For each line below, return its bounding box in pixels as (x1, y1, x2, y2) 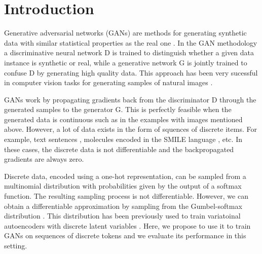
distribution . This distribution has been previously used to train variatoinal (4, 210, 241, 221)
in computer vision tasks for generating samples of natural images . (4, 77, 213, 88)
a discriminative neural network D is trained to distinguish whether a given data (4, 47, 254, 58)
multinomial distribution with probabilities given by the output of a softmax (4, 180, 242, 191)
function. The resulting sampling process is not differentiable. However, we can (4, 191, 248, 201)
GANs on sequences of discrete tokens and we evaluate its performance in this (4, 230, 246, 241)
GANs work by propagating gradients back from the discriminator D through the (4, 94, 256, 104)
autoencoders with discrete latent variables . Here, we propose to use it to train (4, 220, 251, 231)
